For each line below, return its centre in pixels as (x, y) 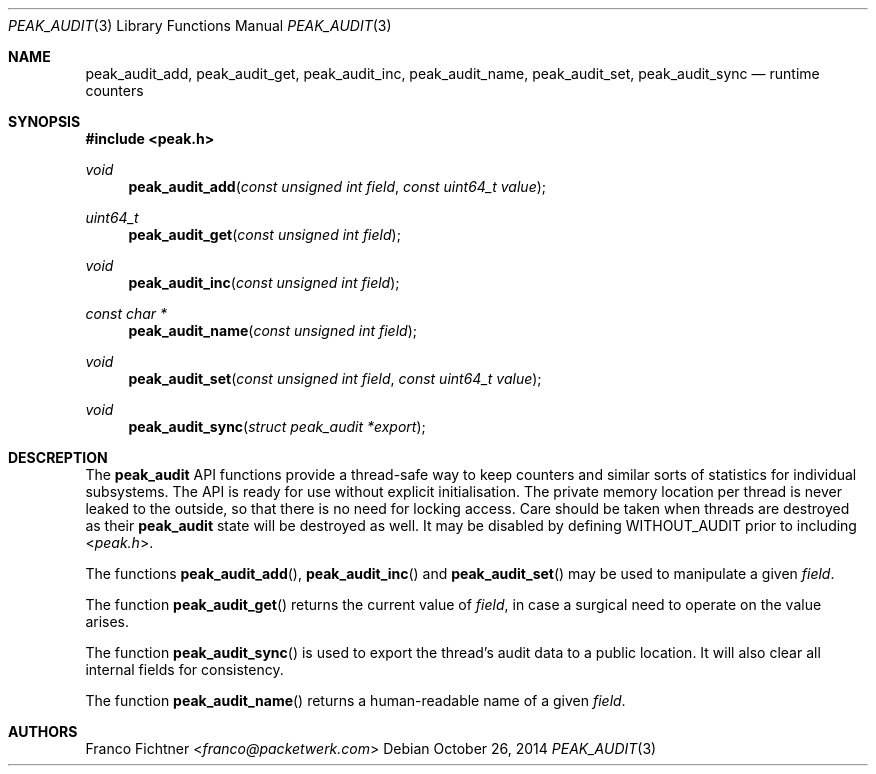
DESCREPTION (58, 457)
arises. (107, 621)
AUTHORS (43, 731)
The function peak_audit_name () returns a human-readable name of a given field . (355, 700)
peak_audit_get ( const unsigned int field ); (264, 234)
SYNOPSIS (44, 121)
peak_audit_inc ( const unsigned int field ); (264, 282)
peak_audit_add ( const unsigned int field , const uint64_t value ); (337, 186)
